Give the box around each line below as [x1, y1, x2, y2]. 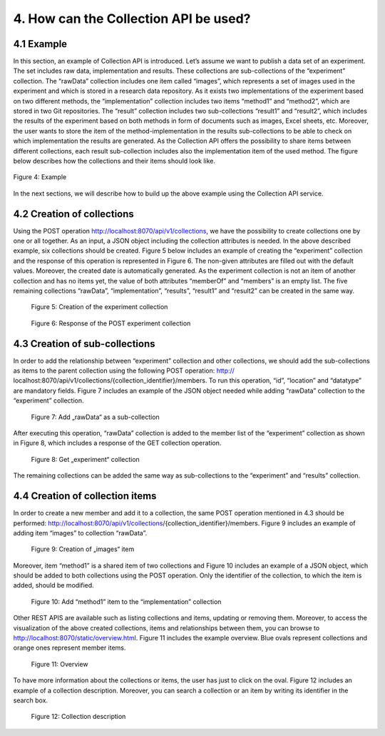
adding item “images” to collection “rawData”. [13, 528, 148, 537]
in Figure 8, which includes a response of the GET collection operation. [13, 439, 222, 448]
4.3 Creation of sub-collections [13, 338, 156, 350]
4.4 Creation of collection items [13, 490, 157, 503]
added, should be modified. [13, 581, 94, 590]
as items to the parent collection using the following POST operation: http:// [13, 366, 235, 375]
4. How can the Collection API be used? [13, 11, 251, 26]
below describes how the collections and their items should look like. [13, 156, 215, 165]
